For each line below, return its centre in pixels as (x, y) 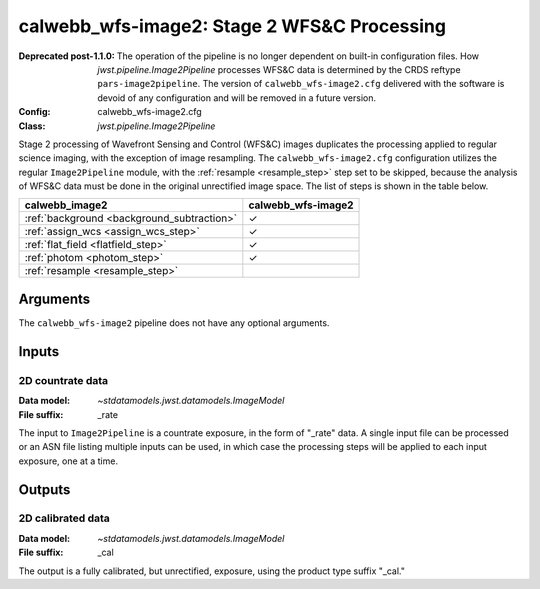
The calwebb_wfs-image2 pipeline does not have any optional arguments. (174, 322)
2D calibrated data (64, 518)
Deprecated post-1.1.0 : (66, 56)
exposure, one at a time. (68, 461)
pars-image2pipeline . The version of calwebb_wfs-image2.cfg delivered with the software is (301, 84)
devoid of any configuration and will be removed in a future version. (237, 97)
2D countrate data (63, 380)
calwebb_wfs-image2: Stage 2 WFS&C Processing (232, 26)
